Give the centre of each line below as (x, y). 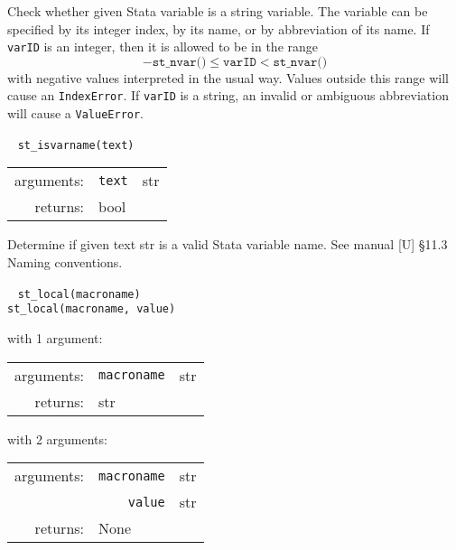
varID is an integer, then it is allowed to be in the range (163, 47)
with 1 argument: (55, 337)
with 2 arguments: (57, 438)
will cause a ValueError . (76, 113)
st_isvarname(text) (76, 145)
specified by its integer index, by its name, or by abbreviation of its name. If (219, 28)
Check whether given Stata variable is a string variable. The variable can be (218, 11)
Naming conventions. (65, 262)
